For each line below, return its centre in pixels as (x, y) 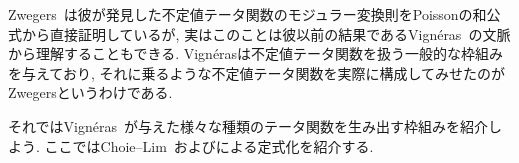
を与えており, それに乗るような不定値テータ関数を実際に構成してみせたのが (257, 72)
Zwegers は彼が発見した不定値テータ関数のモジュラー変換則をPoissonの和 (247, 14)
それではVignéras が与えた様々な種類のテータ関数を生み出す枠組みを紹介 (248, 125)
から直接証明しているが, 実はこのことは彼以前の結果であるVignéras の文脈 (266, 33)
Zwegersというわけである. (90, 92)
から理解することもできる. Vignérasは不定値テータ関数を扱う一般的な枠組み (256, 53)
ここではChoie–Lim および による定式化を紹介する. (209, 145)
